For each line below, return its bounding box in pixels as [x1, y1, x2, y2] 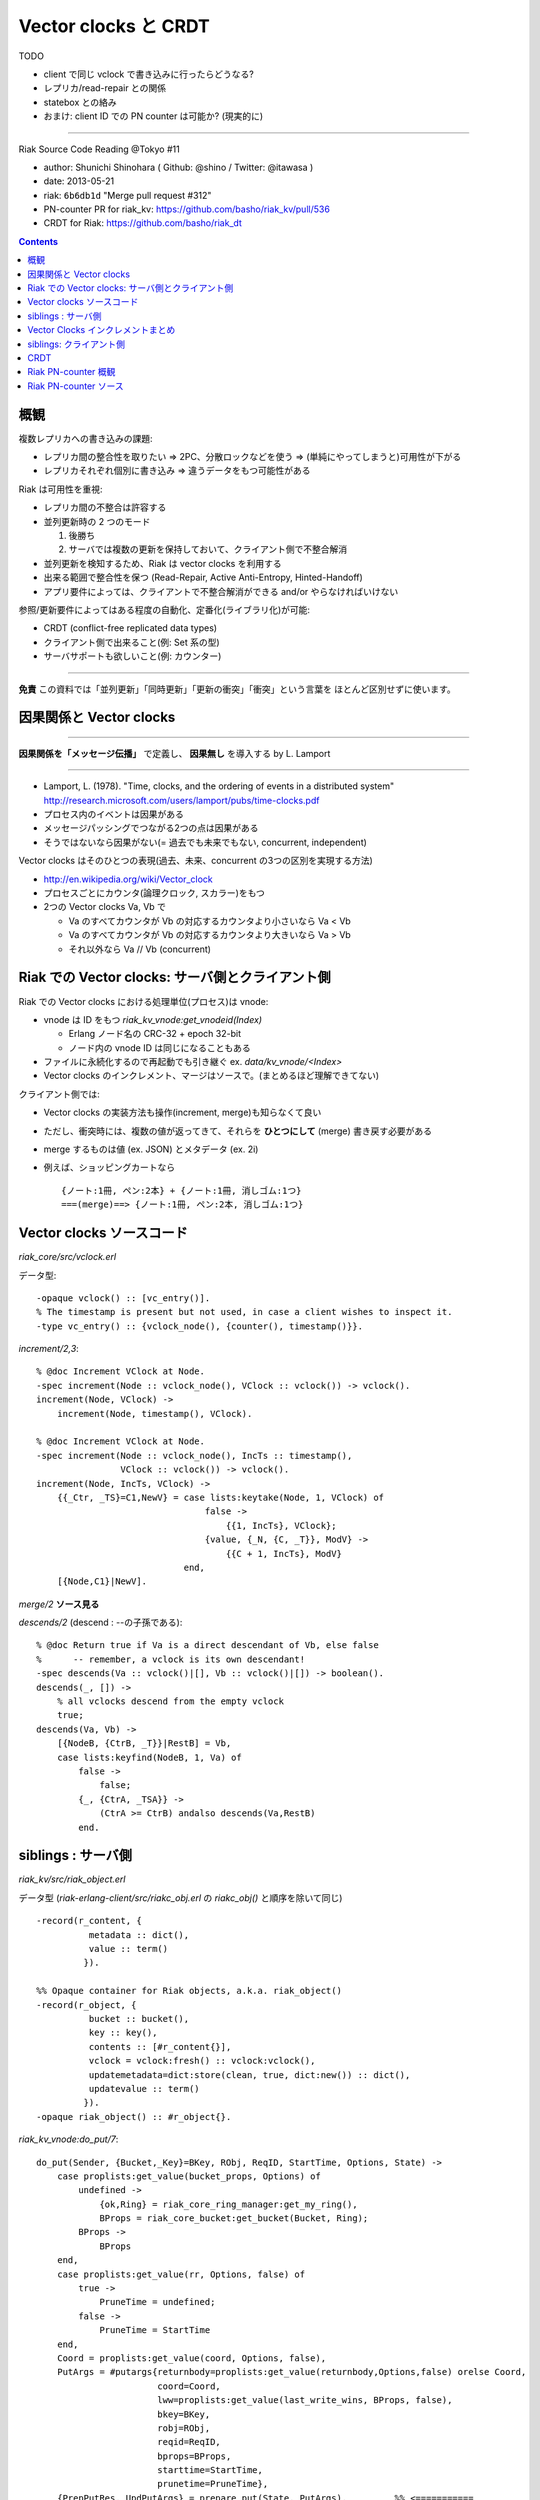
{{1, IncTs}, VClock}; [225, 1520, 337, 1531]
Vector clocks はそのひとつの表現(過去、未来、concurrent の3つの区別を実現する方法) [18, 855, 374, 867]
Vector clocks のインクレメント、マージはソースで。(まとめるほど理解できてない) [43, 1070, 380, 1082]
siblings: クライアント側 [27, 338, 125, 350]
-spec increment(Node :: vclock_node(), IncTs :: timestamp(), [36, 1450, 353, 1461]
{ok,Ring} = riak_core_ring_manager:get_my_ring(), [99, 2198, 359, 2210]
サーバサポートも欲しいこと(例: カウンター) [43, 650, 222, 662]
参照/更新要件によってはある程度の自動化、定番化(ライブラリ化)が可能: [18, 603, 310, 615]
